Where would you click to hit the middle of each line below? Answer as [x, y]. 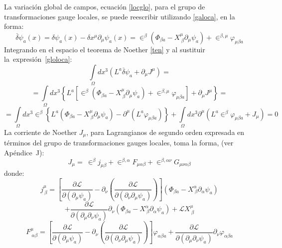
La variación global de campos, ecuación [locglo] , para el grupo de [105, 6]
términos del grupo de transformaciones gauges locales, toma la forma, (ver [119, 143]
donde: [14, 173]
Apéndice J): [24, 152]
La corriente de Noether [41, 132]
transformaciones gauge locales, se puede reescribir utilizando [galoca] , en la [120, 16]
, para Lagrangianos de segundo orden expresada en [165, 132]
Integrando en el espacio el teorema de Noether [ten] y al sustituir [105, 49]
